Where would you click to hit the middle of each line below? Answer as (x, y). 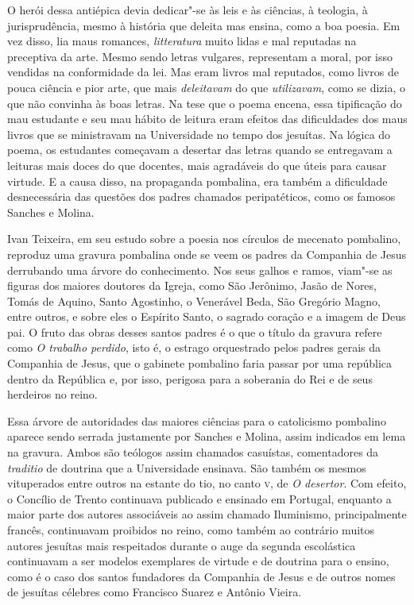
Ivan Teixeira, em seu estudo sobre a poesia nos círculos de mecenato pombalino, (204, 239)
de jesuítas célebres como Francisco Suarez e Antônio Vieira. (155, 592)
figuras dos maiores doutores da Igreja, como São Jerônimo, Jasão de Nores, (192, 285)
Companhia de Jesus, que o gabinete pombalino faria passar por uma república (200, 363)
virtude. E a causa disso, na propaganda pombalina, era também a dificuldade (197, 181)
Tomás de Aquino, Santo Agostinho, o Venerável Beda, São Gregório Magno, (194, 301)
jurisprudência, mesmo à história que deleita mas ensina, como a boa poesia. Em (204, 25)
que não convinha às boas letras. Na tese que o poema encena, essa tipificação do (205, 103)
